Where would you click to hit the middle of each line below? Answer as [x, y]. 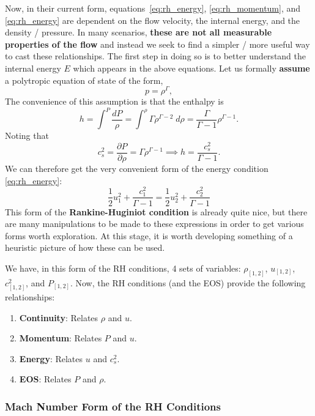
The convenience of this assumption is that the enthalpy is [114, 101]
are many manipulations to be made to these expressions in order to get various [154, 224]
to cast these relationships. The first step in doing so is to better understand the [156, 56]
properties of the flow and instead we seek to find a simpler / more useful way [157, 44]
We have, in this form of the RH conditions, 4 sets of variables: [123, 268]
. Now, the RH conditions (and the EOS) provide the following [188, 282]
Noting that [27, 136]
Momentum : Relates [61, 338]
